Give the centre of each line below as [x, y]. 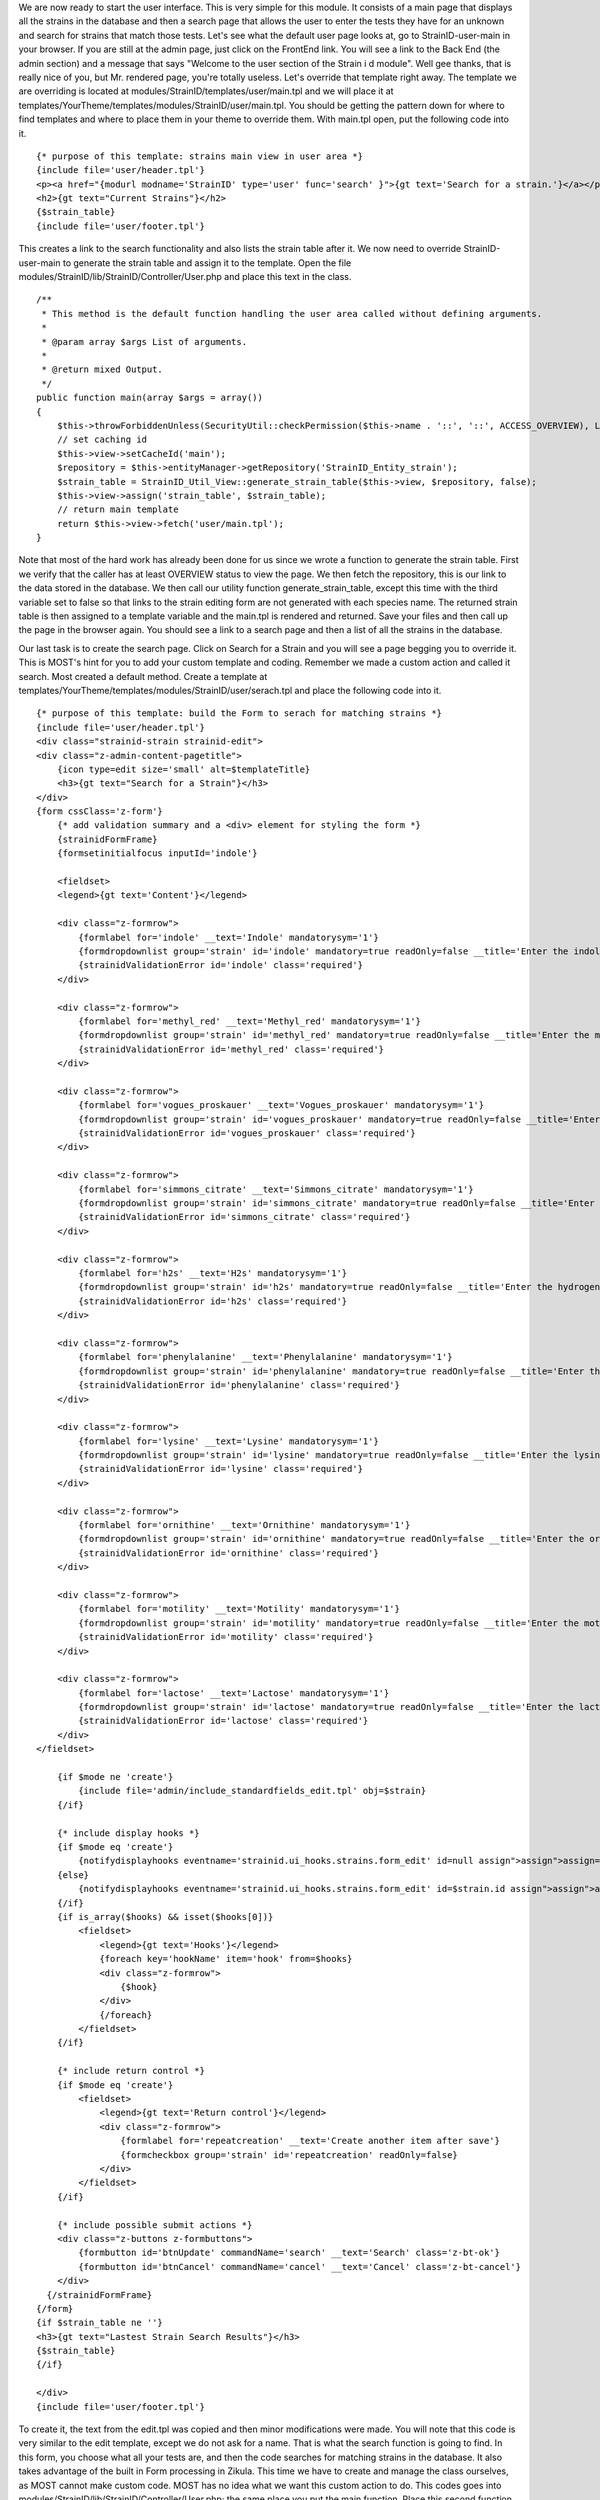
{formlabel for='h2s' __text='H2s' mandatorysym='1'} [213, 1273]
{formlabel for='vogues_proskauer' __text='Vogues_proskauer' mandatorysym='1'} [281, 1105]
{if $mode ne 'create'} [115, 1777]
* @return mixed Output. [102, 369]
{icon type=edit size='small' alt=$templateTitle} [183, 769]
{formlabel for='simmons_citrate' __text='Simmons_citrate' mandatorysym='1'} [276, 1189]
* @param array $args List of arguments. [144, 341]
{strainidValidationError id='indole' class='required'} [221, 965]
